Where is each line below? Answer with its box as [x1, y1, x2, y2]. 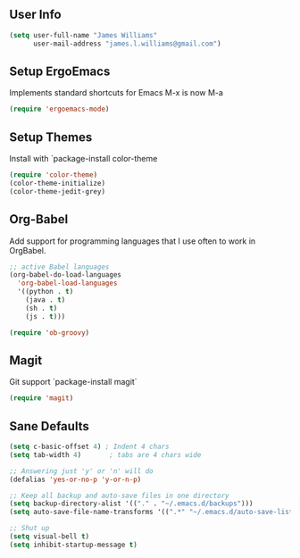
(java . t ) [25, 296, 66, 304]
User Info [9, 7, 62, 22]
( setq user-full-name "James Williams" [9, 30, 158, 39]
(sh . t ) [25, 304, 58, 312]
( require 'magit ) [9, 394, 74, 403]
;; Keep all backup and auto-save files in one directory [9, 491, 229, 500]
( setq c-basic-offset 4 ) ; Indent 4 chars [9, 442, 170, 451]
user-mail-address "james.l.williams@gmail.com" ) [32, 39, 221, 48]
